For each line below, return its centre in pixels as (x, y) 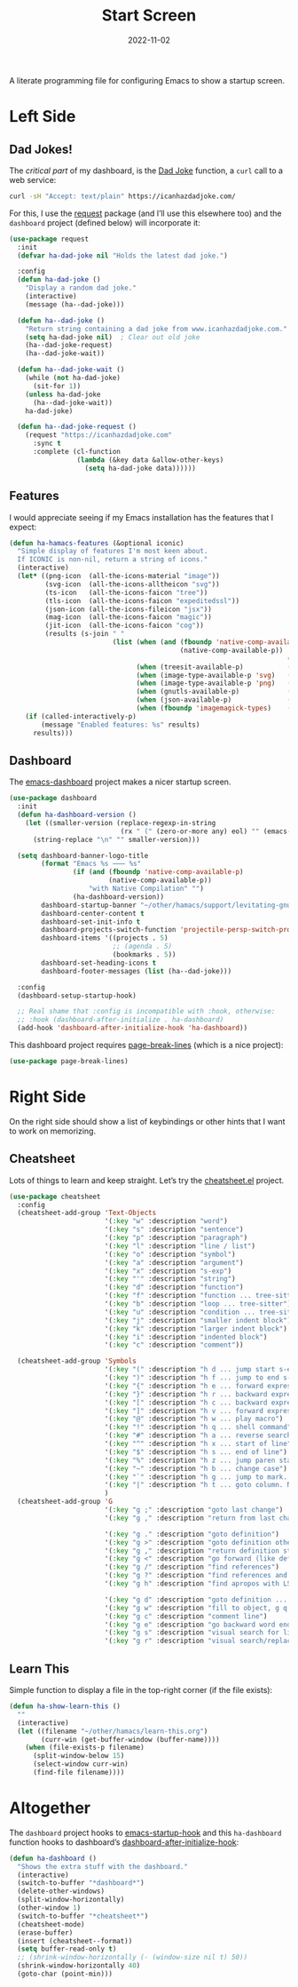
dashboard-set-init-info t (91, 922)
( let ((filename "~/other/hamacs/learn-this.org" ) (113, 1731)
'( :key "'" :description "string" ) (170, 1279)
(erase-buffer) (45, 1933)
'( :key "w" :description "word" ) (166, 1221)
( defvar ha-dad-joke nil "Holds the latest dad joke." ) (122, 255)
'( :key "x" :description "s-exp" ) (168, 1271)
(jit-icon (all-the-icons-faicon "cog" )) (124, 626)
